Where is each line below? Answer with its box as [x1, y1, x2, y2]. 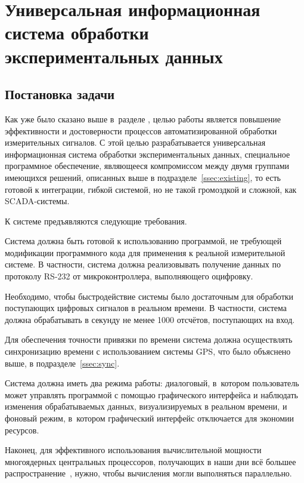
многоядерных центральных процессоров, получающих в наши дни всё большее [5, 455, 296, 467]
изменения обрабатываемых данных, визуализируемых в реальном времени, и [5, 400, 287, 413]
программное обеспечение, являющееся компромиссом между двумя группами [5, 159, 290, 172]
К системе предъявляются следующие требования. [5, 214, 187, 227]
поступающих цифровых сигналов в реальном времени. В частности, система [5, 302, 287, 314]
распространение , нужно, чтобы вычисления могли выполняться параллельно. [5, 467, 292, 479]
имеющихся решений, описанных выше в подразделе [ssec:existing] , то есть [5, 171, 281, 183]
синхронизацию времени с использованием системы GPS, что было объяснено [5, 345, 291, 358]
